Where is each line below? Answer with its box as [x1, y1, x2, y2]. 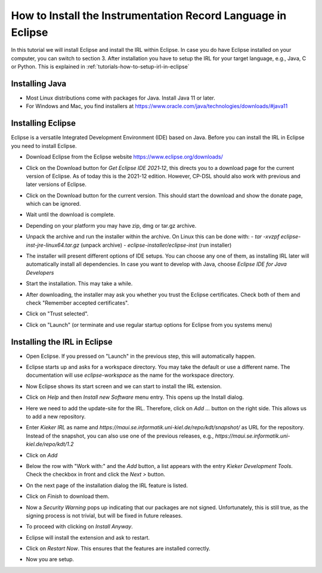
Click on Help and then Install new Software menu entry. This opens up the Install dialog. [26, 394, 244, 401]
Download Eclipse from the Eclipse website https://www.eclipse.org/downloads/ [26, 153, 224, 160]
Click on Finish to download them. [26, 493, 110, 500]
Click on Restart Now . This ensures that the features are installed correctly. [26, 545, 211, 552]
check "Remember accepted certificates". [26, 299, 129, 306]
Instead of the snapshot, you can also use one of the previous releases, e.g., [26, 432, 214, 439]
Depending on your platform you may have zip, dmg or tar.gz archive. [26, 222, 197, 229]
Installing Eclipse [11, 118, 76, 128]
